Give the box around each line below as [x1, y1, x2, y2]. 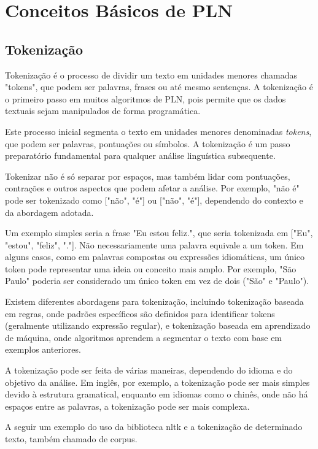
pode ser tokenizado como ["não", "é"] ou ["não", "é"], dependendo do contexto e [5, 193, 303, 206]
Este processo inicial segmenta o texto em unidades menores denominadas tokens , [5, 125, 312, 137]
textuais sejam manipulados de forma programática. [5, 104, 201, 117]
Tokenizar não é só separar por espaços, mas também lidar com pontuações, [5, 169, 290, 182]
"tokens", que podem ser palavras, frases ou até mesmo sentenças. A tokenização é [5, 80, 313, 93]
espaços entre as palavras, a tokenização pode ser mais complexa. [5, 399, 250, 412]
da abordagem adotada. [5, 205, 94, 218]
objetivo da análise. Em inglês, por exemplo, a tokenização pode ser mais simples [5, 375, 310, 388]
